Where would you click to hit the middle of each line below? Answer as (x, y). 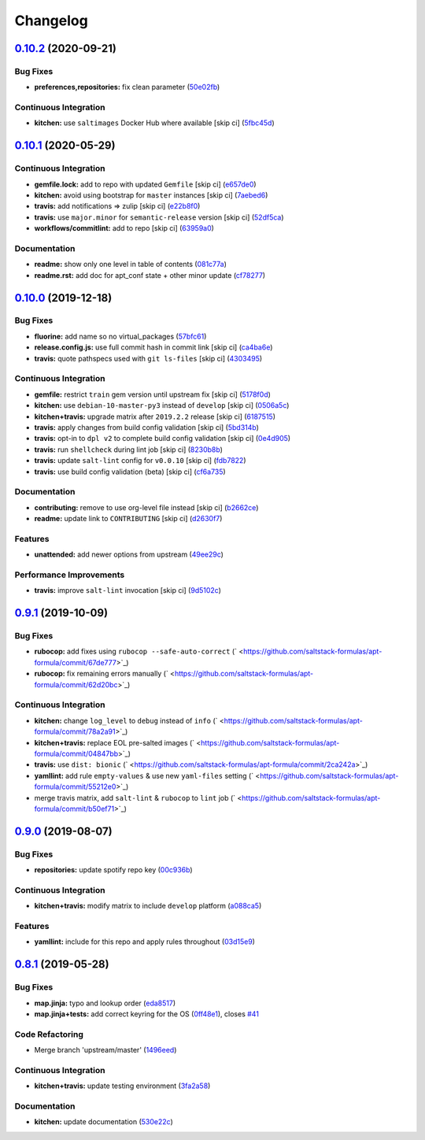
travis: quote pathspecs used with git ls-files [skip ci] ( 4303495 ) (148, 358)
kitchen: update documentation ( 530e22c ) (103, 1122)
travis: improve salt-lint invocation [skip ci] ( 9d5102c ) (128, 590)
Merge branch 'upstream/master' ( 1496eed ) (105, 1050)
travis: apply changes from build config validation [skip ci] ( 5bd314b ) (147, 427)
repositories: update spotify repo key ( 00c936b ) (113, 870)
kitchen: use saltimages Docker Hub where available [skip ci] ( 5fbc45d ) (154, 123)
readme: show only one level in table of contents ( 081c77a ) (131, 265)
